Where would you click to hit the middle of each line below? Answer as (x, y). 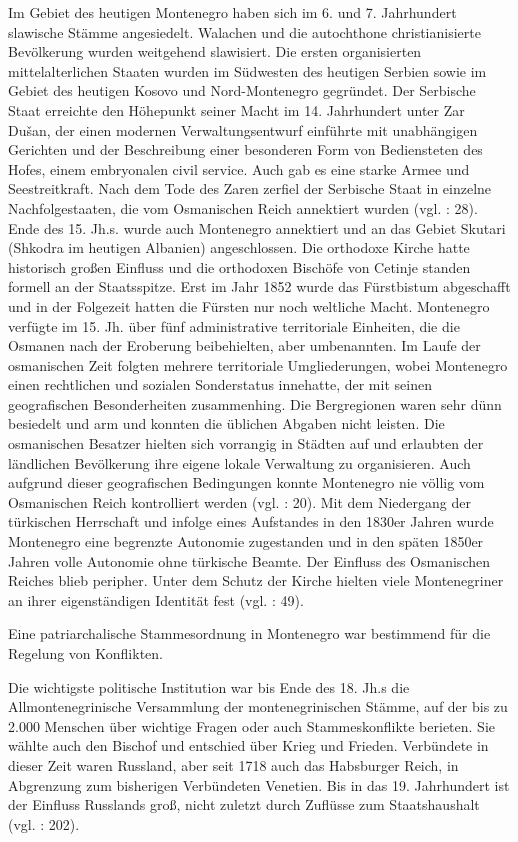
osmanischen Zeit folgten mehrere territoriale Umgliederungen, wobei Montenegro (258, 364)
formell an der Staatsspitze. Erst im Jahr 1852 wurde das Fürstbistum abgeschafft (259, 286)
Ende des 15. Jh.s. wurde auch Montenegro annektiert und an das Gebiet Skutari (257, 227)
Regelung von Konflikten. (85, 653)
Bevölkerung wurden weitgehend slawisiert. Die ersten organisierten (215, 51)
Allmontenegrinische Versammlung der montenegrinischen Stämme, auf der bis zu (258, 706)
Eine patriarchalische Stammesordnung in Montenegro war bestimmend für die (249, 633)
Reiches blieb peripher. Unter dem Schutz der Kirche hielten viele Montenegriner (256, 580)
